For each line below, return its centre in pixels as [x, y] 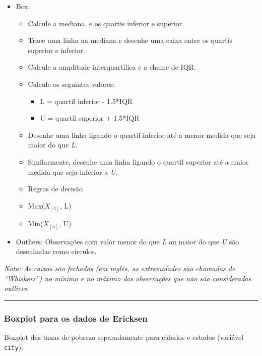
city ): [14, 347]
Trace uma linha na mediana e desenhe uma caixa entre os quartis [130, 40]
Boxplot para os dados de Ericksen [76, 318]
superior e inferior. [56, 50]
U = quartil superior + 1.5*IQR [90, 118]
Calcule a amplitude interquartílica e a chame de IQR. [112, 67]
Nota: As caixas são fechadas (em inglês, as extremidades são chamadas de [120, 268]
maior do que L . [53, 145]
